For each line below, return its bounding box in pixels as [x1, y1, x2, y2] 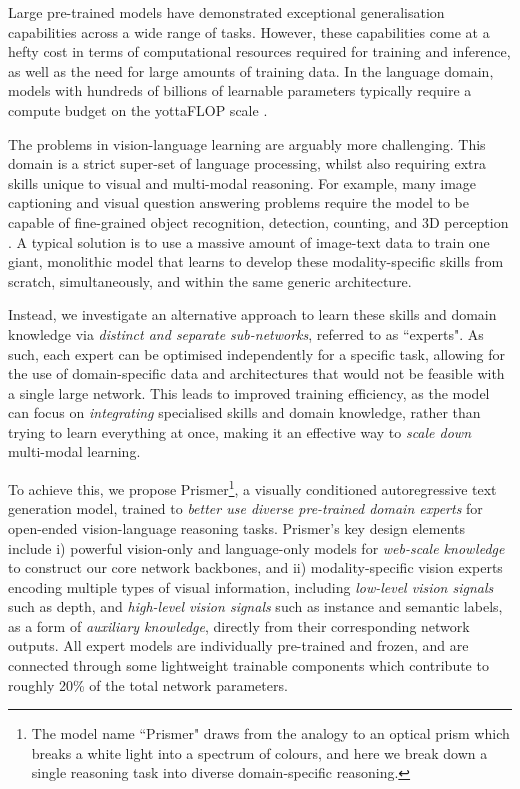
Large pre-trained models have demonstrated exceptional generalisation [8, 2, 445, 22]
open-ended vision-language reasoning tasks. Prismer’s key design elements [8, 517, 466, 538]
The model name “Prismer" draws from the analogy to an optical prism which [31, 723, 510, 744]
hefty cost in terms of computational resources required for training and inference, [8, 41, 511, 62]
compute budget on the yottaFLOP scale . [8, 99, 268, 120]
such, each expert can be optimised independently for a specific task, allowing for [8, 343, 506, 364]
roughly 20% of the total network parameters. [8, 674, 288, 695]
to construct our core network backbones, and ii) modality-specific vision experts [8, 557, 503, 578]
